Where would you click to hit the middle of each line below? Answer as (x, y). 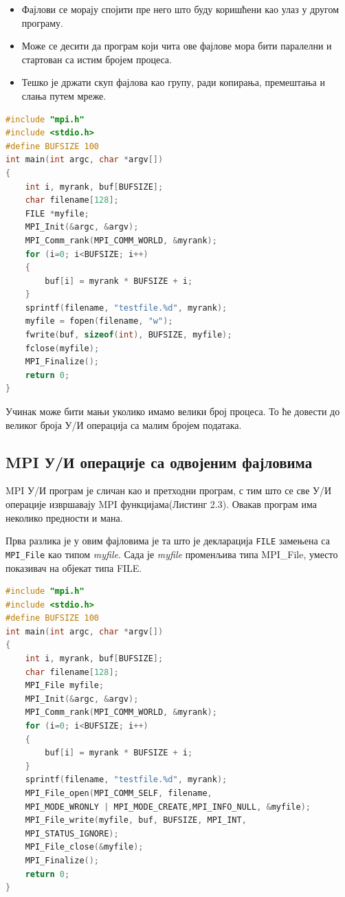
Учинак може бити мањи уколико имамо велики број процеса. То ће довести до (173, 411)
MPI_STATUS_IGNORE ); (72, 833)
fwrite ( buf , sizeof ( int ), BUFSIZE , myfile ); (129, 335)
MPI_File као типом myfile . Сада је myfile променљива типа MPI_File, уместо (172, 554)
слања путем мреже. (64, 95)
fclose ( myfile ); (62, 348)
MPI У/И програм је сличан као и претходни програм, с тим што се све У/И (169, 490)
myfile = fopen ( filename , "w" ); (99, 321)
